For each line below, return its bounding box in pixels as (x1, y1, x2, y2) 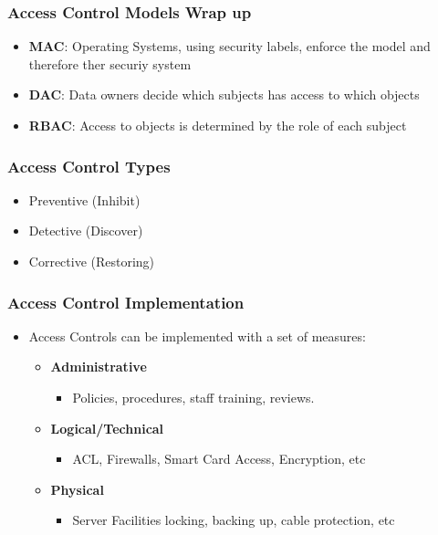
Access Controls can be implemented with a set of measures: (28, 326, 366, 345)
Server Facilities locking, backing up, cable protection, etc (72, 510, 395, 530)
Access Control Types (7, 154, 171, 177)
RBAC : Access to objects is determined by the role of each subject (28, 116, 407, 134)
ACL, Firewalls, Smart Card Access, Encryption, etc (72, 449, 366, 468)
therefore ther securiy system (28, 54, 192, 73)
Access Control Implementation (7, 290, 245, 313)
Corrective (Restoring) (28, 252, 155, 270)
